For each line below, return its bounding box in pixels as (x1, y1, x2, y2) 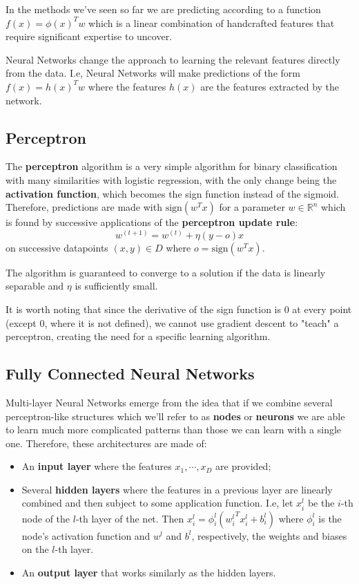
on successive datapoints (6, 240, 108, 254)
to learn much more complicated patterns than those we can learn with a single (6, 422, 342, 437)
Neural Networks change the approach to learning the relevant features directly (6, 52, 340, 66)
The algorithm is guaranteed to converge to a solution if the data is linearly (6, 265, 326, 279)
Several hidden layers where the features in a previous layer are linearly (21, 482, 333, 496)
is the (318, 511, 342, 525)
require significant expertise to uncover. (6, 29, 173, 44)
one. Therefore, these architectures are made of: (6, 435, 207, 450)
